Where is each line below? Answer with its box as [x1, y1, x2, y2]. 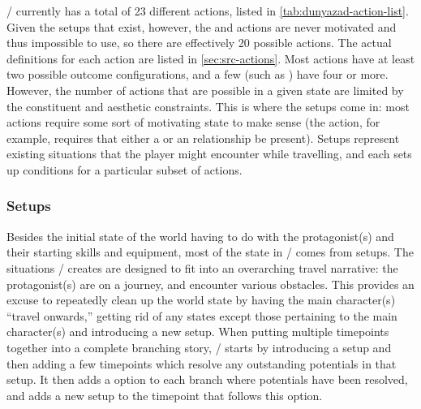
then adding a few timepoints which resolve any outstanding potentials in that [6, 355, 397, 372]
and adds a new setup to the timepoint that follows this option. [6, 386, 323, 403]
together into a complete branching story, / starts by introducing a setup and [6, 338, 392, 355]
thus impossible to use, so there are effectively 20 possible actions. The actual [6, 34, 392, 51]
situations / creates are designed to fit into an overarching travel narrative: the [6, 259, 398, 276]
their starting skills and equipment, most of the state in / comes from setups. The [6, 243, 414, 260]
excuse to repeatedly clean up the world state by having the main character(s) [6, 291, 396, 308]
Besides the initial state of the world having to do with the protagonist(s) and [6, 227, 394, 244]
